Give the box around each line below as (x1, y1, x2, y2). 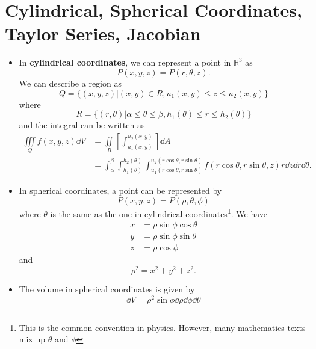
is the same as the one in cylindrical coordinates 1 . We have (50, 205, 268, 220)
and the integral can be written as (19, 119, 145, 131)
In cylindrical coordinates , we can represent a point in (19, 56, 231, 69)
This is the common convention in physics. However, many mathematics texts (19, 321, 306, 333)
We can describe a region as (19, 76, 122, 89)
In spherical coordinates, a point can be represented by (19, 184, 222, 197)
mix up (19, 333, 45, 345)
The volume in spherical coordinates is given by (19, 282, 195, 295)
